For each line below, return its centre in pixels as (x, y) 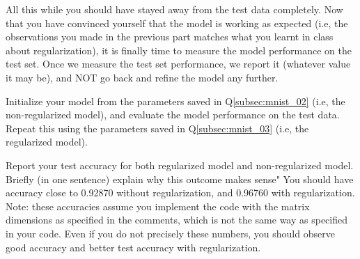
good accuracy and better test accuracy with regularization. (133, 247)
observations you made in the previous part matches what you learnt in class (170, 37)
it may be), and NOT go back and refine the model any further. (142, 77)
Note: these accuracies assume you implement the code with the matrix (158, 206)
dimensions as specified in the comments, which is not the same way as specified (177, 220)
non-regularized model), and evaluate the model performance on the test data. (173, 115)
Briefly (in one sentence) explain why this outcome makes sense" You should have (180, 179)
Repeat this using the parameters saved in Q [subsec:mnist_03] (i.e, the (157, 128)
